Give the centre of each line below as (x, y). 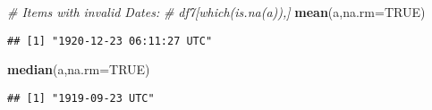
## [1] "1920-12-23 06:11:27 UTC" (110, 41)
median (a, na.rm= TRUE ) (79, 69)
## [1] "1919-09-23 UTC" (81, 98)
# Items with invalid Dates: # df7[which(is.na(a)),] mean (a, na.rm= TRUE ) (216, 12)
